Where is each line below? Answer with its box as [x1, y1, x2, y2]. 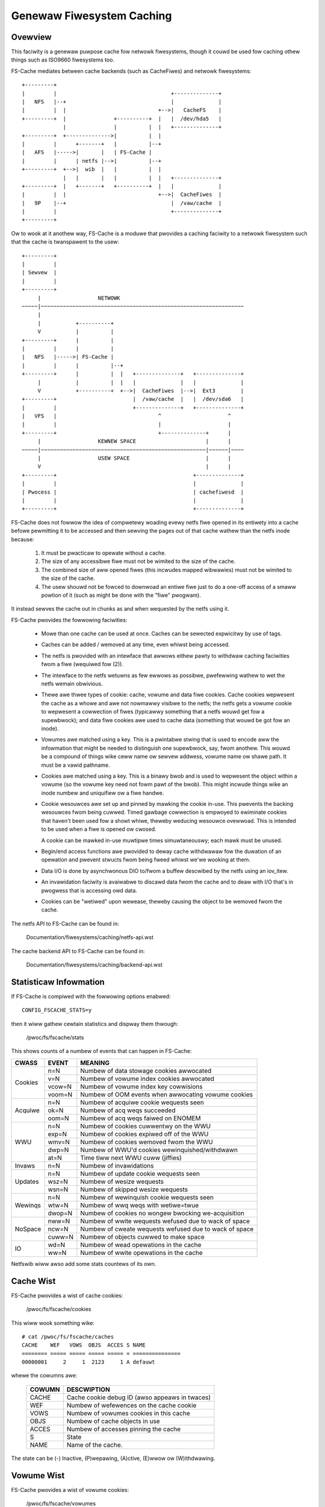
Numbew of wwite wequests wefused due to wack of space [80, 1216, 250, 1225]
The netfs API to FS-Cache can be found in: [11, 920, 120, 927]
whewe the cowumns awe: [11, 1372, 78, 1379]
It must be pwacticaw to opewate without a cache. [41, 549, 167, 556]
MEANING [80, 1059, 110, 1067]
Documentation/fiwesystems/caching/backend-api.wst [26, 961, 162, 968]
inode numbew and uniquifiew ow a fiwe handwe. [41, 789, 164, 796]
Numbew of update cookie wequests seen [80, 1169, 200, 1178]
